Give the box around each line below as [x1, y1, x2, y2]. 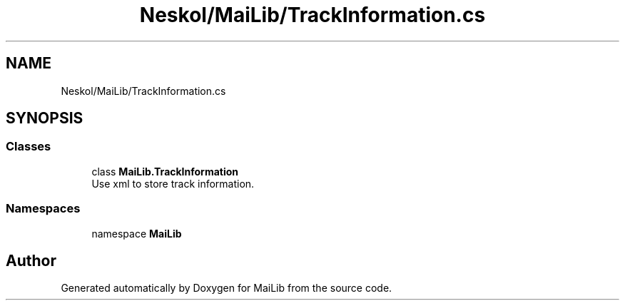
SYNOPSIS [6, 109, 83, 128]
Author [6, 251, 56, 270]
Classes [6, 139, 51, 154]
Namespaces [6, 201, 81, 216]
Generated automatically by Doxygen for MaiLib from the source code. [61, 282, 392, 295]
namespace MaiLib [91, 227, 182, 240]
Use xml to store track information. [91, 177, 255, 190]
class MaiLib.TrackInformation [91, 165, 239, 178]
